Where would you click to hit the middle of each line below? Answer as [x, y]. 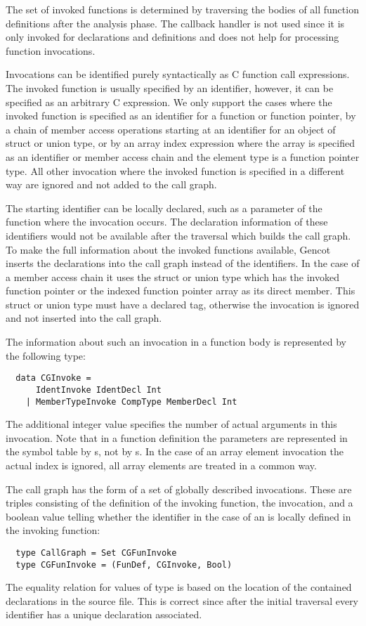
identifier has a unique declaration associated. [104, 614]
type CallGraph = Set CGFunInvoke [96, 553]
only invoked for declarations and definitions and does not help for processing [172, 37]
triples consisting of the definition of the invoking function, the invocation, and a [179, 503]
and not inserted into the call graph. [84, 318]
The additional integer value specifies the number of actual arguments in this [171, 424]
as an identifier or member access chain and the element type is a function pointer [183, 156]
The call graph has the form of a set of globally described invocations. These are [179, 489]
